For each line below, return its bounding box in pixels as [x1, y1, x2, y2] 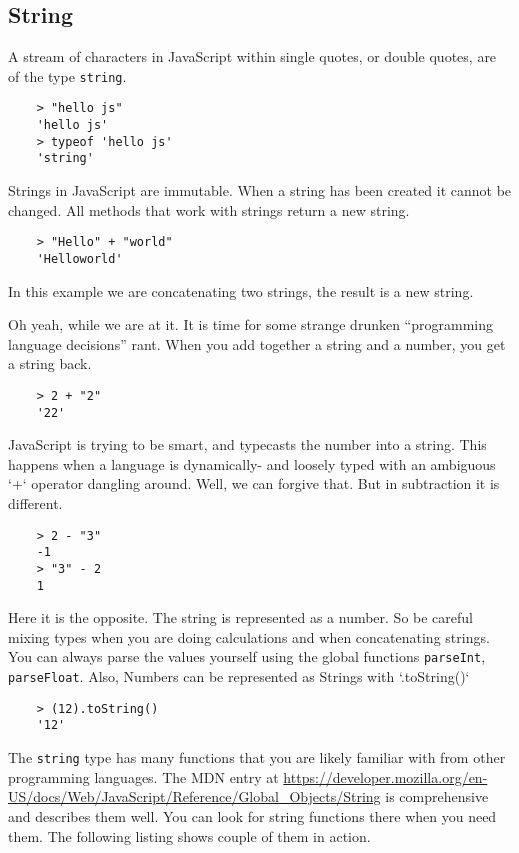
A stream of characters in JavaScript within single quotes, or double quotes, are [8, 46, 497, 67]
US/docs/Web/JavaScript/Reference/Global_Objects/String [8, 786, 381, 807]
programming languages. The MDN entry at [8, 766, 279, 787]
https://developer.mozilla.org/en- [283, 766, 488, 787]
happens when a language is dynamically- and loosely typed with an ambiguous [8, 453, 496, 474]
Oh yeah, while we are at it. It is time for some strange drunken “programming [8, 314, 493, 335]
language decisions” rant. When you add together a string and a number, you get [8, 333, 506, 354]
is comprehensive [385, 786, 489, 807]
